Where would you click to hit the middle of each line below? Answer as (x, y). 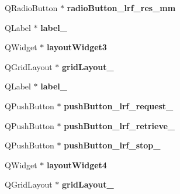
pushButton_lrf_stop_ (112, 145)
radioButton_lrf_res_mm (121, 8)
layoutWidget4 (77, 164)
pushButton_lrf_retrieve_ (120, 125)
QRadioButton (31, 8)
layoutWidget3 (77, 47)
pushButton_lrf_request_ (119, 105)
